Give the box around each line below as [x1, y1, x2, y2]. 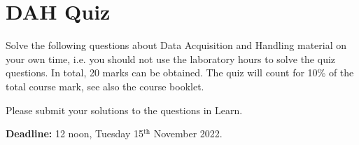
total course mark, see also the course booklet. [6, 78, 204, 93]
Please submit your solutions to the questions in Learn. [6, 102, 243, 117]
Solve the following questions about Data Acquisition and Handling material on [6, 38, 347, 53]
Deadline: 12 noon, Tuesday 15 [6, 126, 143, 141]
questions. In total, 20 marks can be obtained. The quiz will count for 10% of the [6, 65, 354, 80]
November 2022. [153, 126, 223, 141]
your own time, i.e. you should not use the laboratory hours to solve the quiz [6, 51, 336, 66]
